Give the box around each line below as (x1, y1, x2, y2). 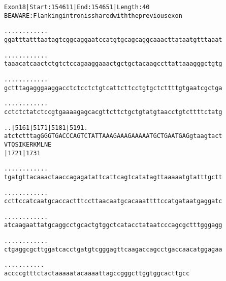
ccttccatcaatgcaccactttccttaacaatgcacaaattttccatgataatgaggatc (4, 198, 222, 205)
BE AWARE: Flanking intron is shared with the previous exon (4, 12, 182, 19)
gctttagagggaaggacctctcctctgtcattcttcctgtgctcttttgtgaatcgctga (4, 84, 222, 92)
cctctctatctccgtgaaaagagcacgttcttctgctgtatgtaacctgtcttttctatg (4, 108, 222, 116)
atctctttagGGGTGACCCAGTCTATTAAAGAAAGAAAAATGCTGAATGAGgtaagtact (4, 132, 222, 140)
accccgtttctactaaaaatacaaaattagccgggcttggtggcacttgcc (4, 270, 190, 277)
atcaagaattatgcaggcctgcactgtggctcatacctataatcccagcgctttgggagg (4, 221, 222, 229)
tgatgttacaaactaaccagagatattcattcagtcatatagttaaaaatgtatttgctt (4, 173, 222, 181)
